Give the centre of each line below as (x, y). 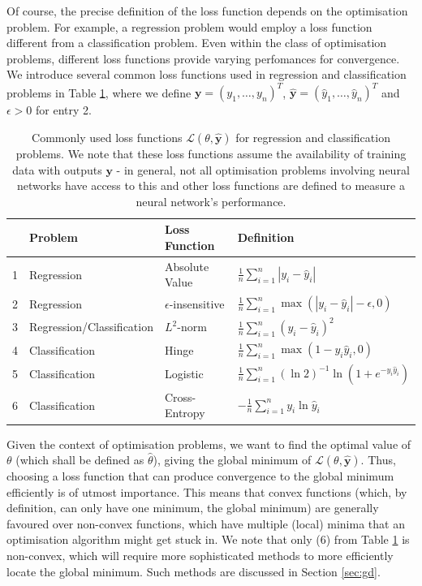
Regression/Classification (91, 327)
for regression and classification (313, 138)
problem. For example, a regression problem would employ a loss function (189, 26)
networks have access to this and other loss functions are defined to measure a (211, 185)
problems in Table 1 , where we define (99, 92)
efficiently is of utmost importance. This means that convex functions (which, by (207, 491)
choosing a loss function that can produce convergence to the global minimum (200, 476)
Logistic (184, 374)
